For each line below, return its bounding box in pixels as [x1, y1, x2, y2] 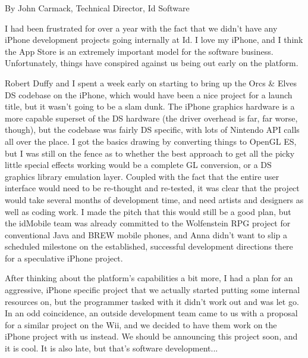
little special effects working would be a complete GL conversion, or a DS [5, 158, 272, 171]
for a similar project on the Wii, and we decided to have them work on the [5, 318, 277, 331]
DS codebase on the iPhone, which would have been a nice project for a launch [5, 88, 293, 101]
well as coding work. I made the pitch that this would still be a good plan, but [5, 205, 291, 217]
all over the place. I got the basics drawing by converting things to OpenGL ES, [5, 135, 297, 147]
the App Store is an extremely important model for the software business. [5, 45, 274, 57]
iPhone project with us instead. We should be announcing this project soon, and [5, 330, 298, 343]
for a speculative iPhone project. [5, 251, 123, 264]
